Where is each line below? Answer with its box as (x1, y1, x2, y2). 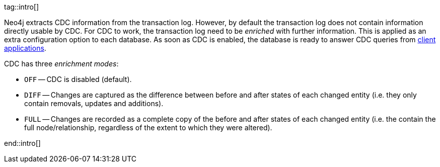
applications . (4, 44, 46, 52)
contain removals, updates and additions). (24, 99, 164, 108)
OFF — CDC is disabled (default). (24, 75, 132, 83)
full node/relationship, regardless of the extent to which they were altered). (24, 123, 272, 132)
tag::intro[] (4, 3, 39, 11)
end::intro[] (4, 139, 41, 147)
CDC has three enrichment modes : (4, 59, 119, 68)
